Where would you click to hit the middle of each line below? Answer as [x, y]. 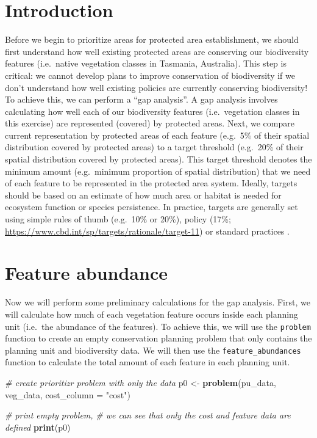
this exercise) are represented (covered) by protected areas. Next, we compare [150, 123]
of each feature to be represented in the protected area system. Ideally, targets [151, 183]
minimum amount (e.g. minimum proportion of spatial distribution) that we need [158, 171]
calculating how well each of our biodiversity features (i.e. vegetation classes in [152, 111]
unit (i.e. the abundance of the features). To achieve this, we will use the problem [158, 326]
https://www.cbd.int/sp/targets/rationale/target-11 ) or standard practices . [147, 231]
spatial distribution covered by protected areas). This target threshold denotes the [158, 159]
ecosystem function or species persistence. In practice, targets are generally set [151, 207]
